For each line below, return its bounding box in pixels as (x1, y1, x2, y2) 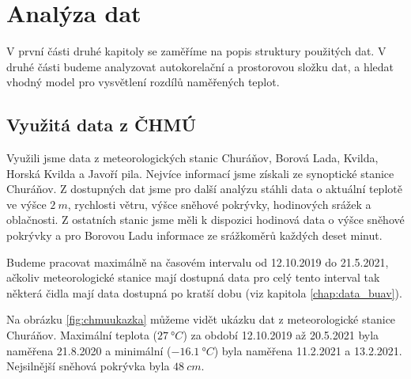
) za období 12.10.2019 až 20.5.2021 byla (183, 327, 379, 343)
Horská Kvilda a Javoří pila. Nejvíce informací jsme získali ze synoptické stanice (6, 165, 394, 181)
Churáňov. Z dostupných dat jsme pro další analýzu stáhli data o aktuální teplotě (6, 180, 402, 197)
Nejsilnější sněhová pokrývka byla (6, 358, 170, 374)
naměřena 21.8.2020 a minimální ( (6, 342, 172, 358)
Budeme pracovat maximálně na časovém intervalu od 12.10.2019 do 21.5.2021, (6, 253, 389, 270)
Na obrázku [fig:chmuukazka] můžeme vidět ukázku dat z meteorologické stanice (6, 311, 396, 328)
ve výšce (6, 195, 47, 212)
